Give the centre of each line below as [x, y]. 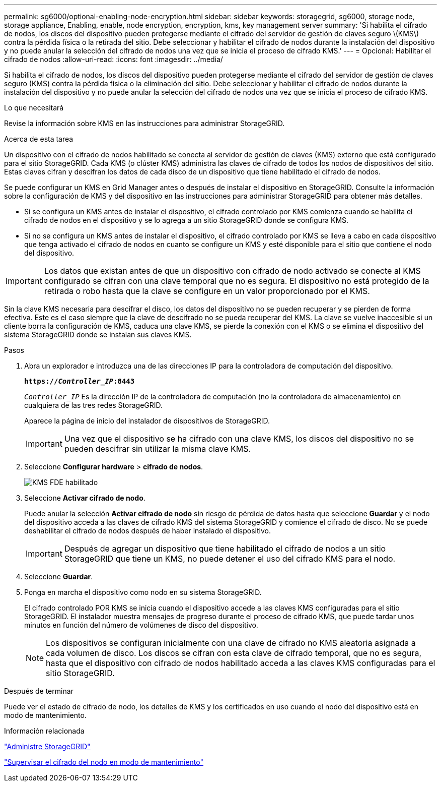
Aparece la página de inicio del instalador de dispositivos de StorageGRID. [147, 421]
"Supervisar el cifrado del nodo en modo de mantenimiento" [104, 762]
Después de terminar [39, 691]
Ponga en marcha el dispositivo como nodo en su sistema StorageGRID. [143, 592]
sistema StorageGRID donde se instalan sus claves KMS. [98, 335]
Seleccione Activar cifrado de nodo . [85, 498]
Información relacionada [44, 731]
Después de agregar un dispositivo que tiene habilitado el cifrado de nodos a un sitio [225, 549]
